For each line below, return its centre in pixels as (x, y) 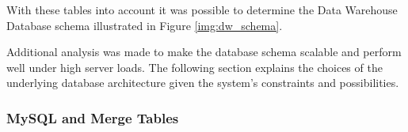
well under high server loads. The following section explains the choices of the (194, 67)
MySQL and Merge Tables (93, 117)
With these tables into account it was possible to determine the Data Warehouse (202, 9)
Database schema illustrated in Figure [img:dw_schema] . (145, 25)
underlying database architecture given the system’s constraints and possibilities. (203, 83)
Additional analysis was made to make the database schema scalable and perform (204, 52)
